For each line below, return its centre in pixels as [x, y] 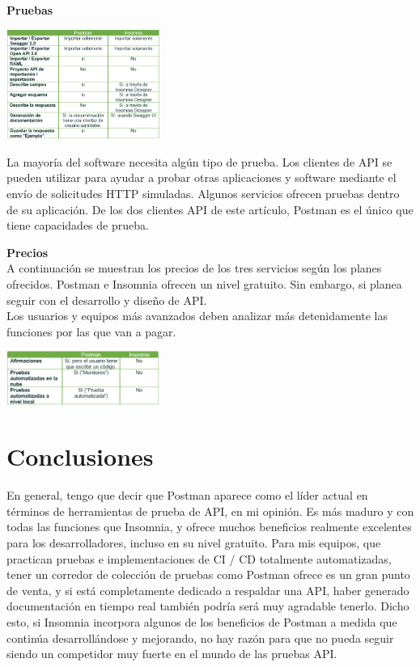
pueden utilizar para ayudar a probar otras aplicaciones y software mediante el [202, 177]
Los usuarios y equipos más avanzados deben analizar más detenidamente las [197, 316]
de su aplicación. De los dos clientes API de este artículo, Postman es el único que [210, 209]
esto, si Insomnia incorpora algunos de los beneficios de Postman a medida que [202, 622]
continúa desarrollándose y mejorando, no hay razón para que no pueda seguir [200, 637]
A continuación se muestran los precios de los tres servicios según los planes [194, 268]
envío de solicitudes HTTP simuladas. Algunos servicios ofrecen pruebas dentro [203, 194]
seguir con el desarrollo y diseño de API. [107, 300]
